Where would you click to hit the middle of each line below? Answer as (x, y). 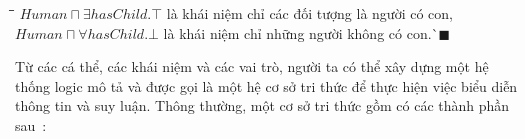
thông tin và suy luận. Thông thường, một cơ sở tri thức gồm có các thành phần (262, 105)
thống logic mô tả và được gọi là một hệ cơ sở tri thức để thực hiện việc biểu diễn (266, 85)
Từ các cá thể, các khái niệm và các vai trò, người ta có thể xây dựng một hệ (252, 66)
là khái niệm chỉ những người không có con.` (301, 32)
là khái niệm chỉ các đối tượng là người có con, (309, 13)
